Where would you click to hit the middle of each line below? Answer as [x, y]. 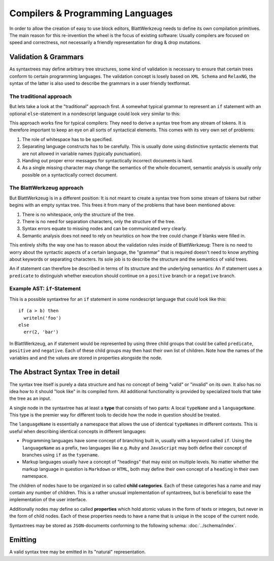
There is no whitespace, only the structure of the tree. [78, 214]
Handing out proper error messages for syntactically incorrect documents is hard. [108, 160]
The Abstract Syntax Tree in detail [64, 372]
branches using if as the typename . [61, 455]
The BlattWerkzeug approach [46, 188]
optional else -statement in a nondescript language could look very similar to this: [95, 114]
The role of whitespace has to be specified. [67, 139]
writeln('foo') [42, 318]
